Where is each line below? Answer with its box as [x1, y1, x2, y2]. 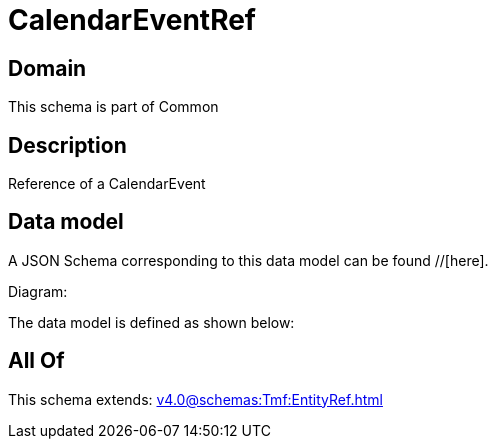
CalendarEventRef [8, 3, 257, 37]
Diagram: [8, 282, 68, 300]
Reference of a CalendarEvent [8, 175, 206, 193]
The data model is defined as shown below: [8, 313, 295, 331]
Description [8, 132, 127, 158]
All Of [8, 348, 65, 374]
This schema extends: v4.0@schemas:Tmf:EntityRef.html [8, 390, 383, 408]
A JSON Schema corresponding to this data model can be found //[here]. [8, 251, 489, 269]
